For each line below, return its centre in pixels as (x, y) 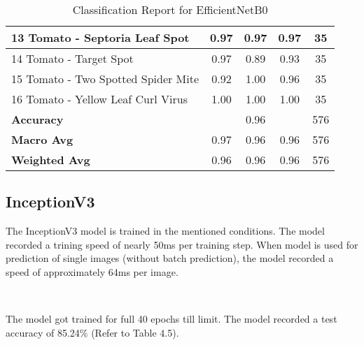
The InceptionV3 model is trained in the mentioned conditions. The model (165, 231)
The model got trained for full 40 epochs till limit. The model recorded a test (171, 319)
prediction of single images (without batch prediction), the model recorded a (170, 258)
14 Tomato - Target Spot (72, 58)
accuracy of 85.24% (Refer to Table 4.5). (92, 332)
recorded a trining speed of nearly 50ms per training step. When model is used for (182, 244)
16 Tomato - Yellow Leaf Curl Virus (99, 99)
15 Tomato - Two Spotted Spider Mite (105, 79)
